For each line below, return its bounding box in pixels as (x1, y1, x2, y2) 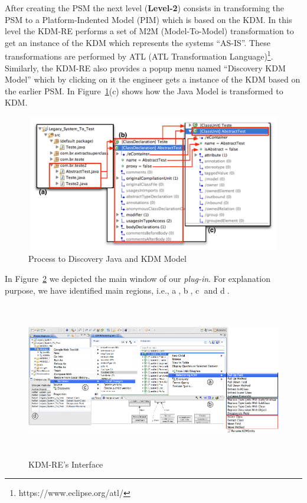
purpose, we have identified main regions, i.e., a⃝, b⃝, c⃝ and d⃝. (5, 284, 230, 296)
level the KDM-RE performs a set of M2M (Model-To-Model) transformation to (5, 25, 294, 37)
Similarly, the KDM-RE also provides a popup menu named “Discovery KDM (5, 61, 286, 74)
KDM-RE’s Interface (28, 458, 103, 470)
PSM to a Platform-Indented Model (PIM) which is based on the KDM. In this (5, 13, 292, 25)
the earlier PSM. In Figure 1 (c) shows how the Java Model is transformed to (5, 84, 283, 97)
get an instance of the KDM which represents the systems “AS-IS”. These (5, 36, 270, 48)
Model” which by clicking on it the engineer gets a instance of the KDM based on (5, 73, 301, 86)
